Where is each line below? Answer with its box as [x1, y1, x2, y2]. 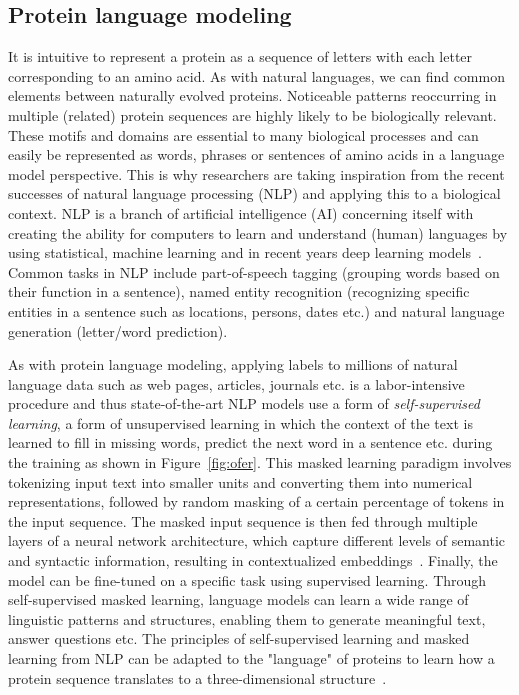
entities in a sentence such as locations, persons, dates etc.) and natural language [8, 300, 505, 321]
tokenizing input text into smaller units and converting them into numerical [8, 471, 473, 492]
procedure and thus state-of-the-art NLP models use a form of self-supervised [8, 393, 480, 414]
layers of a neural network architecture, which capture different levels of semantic [8, 530, 506, 551]
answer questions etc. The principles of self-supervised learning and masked [8, 628, 470, 649]
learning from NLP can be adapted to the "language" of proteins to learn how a [8, 648, 495, 669]
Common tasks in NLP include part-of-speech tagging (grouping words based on [8, 261, 500, 282]
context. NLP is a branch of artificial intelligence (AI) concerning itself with [8, 202, 474, 223]
